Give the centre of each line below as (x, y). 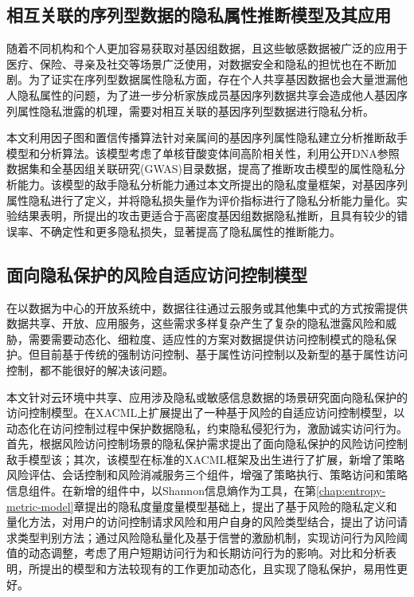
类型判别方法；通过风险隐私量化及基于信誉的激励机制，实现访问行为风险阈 (212, 537)
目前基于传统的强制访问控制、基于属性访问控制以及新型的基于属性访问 (223, 354)
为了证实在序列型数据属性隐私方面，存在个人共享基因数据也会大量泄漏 (212, 79)
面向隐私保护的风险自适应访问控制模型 (157, 274)
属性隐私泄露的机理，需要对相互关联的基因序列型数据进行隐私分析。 (195, 110)
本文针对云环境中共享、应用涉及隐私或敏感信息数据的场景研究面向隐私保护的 (207, 397)
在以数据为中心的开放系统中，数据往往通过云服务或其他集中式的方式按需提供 (207, 307)
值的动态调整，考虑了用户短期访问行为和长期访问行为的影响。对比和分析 (196, 553)
